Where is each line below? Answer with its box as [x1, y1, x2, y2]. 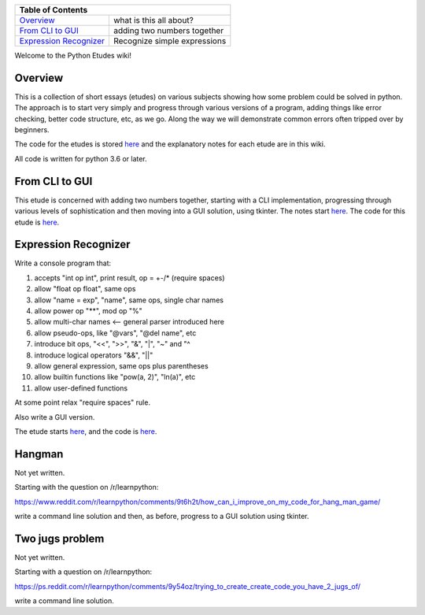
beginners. [14, 125, 50, 135]
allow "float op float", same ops [34, 284, 136, 294]
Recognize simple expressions [113, 35, 227, 46]
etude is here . [14, 217, 60, 227]
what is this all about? [113, 15, 194, 25]
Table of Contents [19, 5, 88, 15]
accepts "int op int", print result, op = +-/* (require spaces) [34, 272, 225, 283]
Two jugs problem [14, 532, 105, 545]
